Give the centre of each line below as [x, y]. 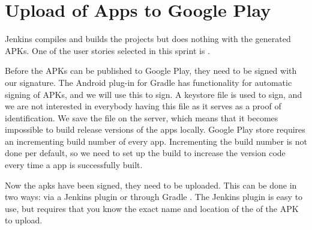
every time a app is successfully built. [74, 165]
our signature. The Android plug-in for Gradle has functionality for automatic [148, 82]
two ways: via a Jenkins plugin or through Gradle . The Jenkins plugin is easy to [154, 197]
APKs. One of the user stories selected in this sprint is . [107, 50]
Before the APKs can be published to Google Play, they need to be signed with [151, 71]
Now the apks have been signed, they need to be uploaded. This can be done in [151, 185]
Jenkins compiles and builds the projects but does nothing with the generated [148, 39]
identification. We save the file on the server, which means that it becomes [142, 117]
